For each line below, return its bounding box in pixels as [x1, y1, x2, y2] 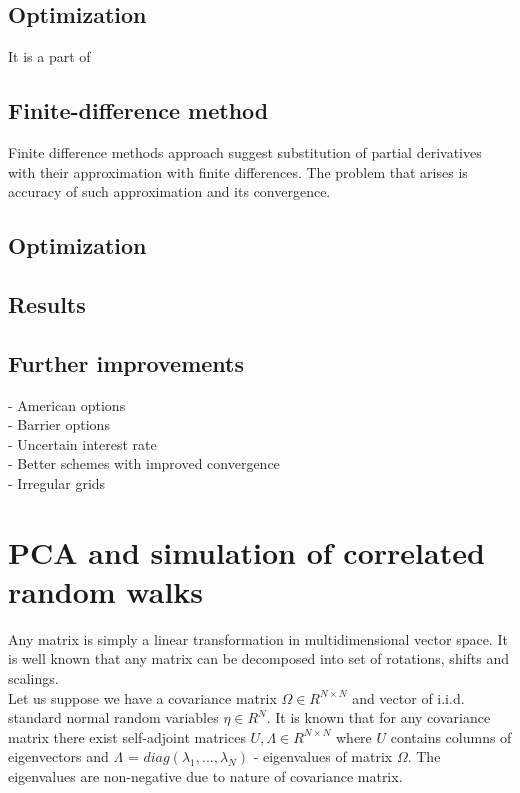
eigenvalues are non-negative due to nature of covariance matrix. [8, 765, 403, 786]
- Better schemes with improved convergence [8, 453, 280, 474]
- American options [8, 394, 126, 415]
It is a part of [8, 46, 91, 67]
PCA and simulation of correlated [8, 531, 485, 572]
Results [8, 288, 86, 319]
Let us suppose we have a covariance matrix [8, 687, 277, 708]
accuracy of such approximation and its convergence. [8, 181, 331, 202]
